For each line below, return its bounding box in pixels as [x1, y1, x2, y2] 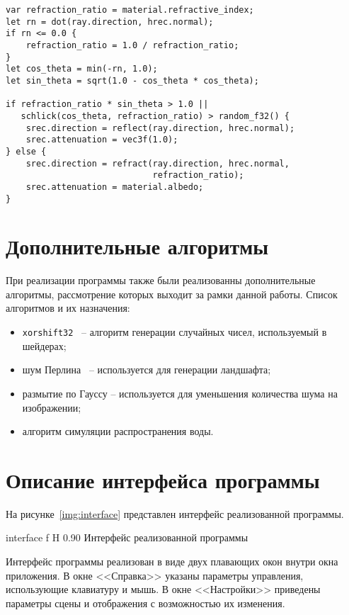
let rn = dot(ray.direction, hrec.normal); [6, 16, 214, 27]
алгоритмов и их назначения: [6, 300, 130, 315]
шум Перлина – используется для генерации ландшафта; [22, 362, 271, 377]
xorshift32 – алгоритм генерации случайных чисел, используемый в [22, 325, 327, 339]
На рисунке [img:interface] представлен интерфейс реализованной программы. [6, 506, 344, 521]
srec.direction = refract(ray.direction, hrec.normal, [25, 158, 290, 169]
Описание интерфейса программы [6, 465, 320, 494]
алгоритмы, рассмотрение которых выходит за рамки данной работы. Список [6, 286, 338, 301]
